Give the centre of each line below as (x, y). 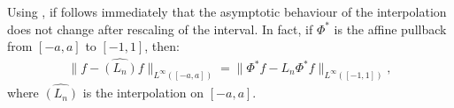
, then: (162, 46)
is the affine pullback (390, 29)
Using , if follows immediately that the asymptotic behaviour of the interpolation (227, 11)
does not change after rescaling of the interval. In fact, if (160, 29)
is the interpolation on (143, 93)
